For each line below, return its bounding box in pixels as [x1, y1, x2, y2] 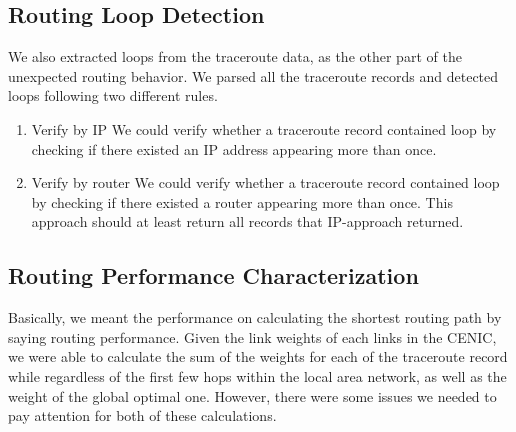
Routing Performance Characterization [8, 260, 419, 291]
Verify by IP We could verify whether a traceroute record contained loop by [31, 118, 497, 139]
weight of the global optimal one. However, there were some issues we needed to [8, 385, 497, 406]
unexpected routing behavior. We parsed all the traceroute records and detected [8, 65, 499, 86]
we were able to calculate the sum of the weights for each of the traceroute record [8, 346, 508, 367]
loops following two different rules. [8, 85, 218, 106]
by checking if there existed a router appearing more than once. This [31, 191, 453, 212]
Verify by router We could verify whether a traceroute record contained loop [31, 172, 500, 193]
